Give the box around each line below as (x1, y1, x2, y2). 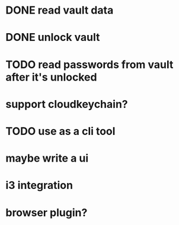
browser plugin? (5, 205, 88, 219)
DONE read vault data (5, 4, 114, 17)
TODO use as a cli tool (5, 124, 116, 138)
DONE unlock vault (5, 31, 100, 44)
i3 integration (5, 179, 73, 192)
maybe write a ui (5, 152, 89, 165)
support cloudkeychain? (5, 97, 128, 111)
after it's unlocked (5, 70, 97, 83)
